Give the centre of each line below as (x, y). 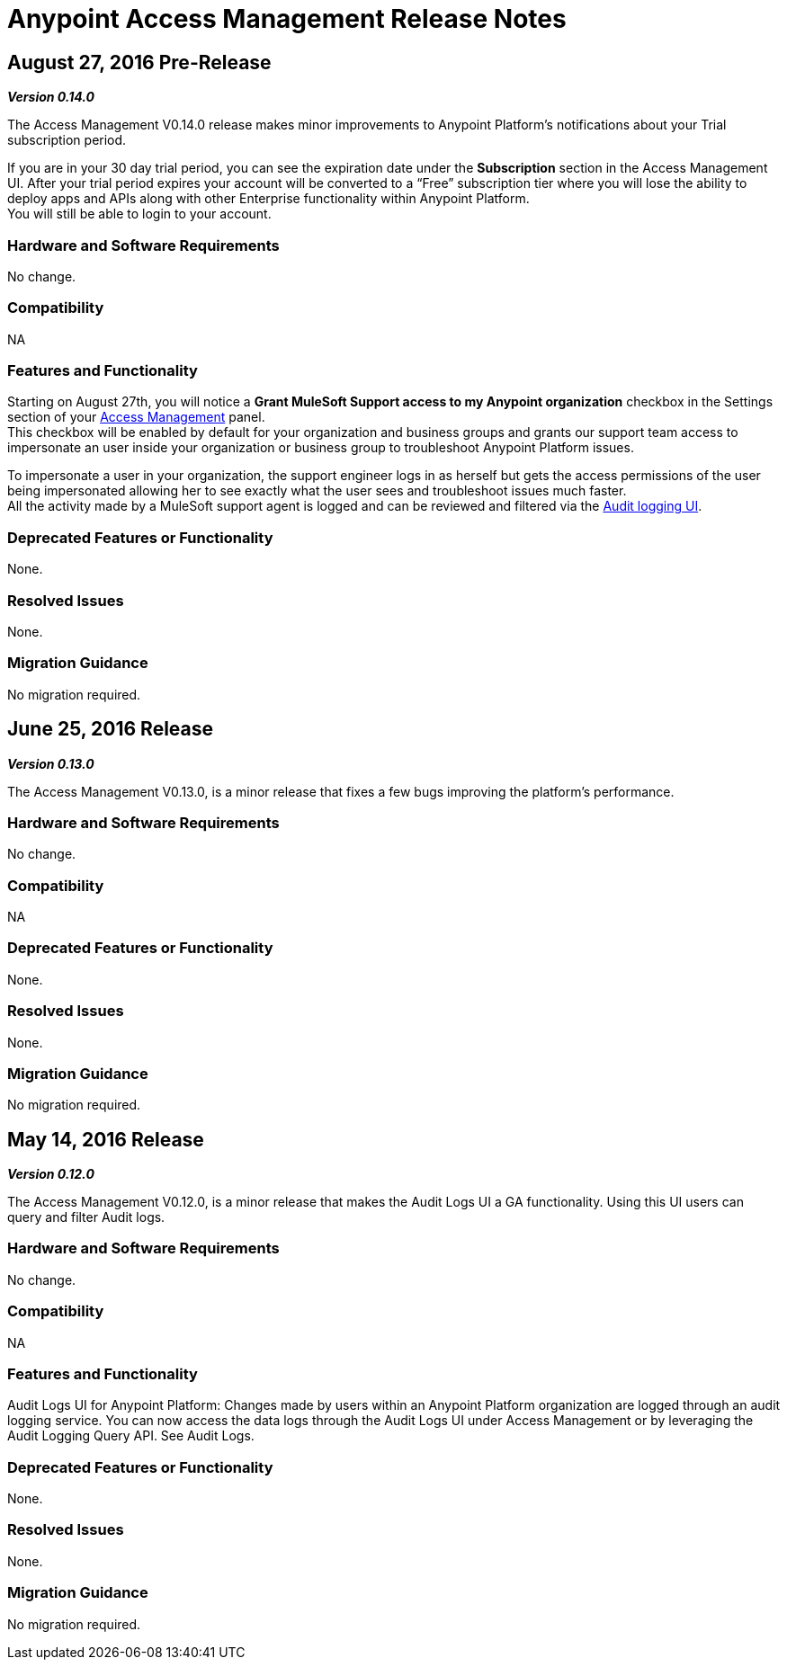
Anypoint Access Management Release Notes (287, 19)
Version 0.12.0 (51, 1174)
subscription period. (67, 140)
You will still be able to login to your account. (139, 214)
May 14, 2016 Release (106, 1139)
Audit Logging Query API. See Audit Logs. (131, 1436)
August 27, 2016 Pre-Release (139, 62)
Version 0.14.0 (51, 97)
